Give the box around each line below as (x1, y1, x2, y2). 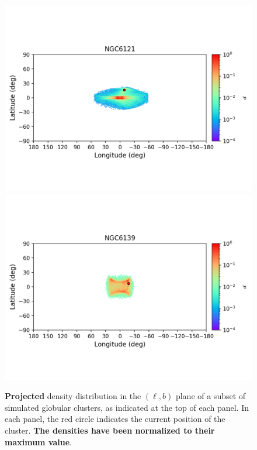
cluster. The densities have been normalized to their (5, 424, 215, 436)
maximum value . (5, 435, 72, 448)
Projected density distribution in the (5, 390, 141, 402)
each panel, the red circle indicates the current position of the (5, 413, 225, 425)
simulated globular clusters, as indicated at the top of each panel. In (5, 401, 249, 413)
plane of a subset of (175, 390, 246, 402)
